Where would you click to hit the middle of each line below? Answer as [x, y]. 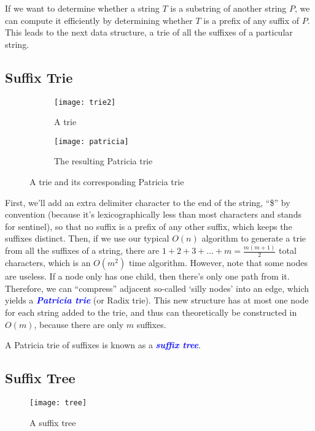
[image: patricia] [91, 141]
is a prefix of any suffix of [251, 20]
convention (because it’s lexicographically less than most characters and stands [153, 214]
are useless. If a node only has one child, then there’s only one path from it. [147, 276]
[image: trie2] [85, 102]
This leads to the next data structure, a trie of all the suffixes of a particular [149, 32]
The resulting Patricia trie [103, 161]
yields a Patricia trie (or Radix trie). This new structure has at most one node [157, 300]
